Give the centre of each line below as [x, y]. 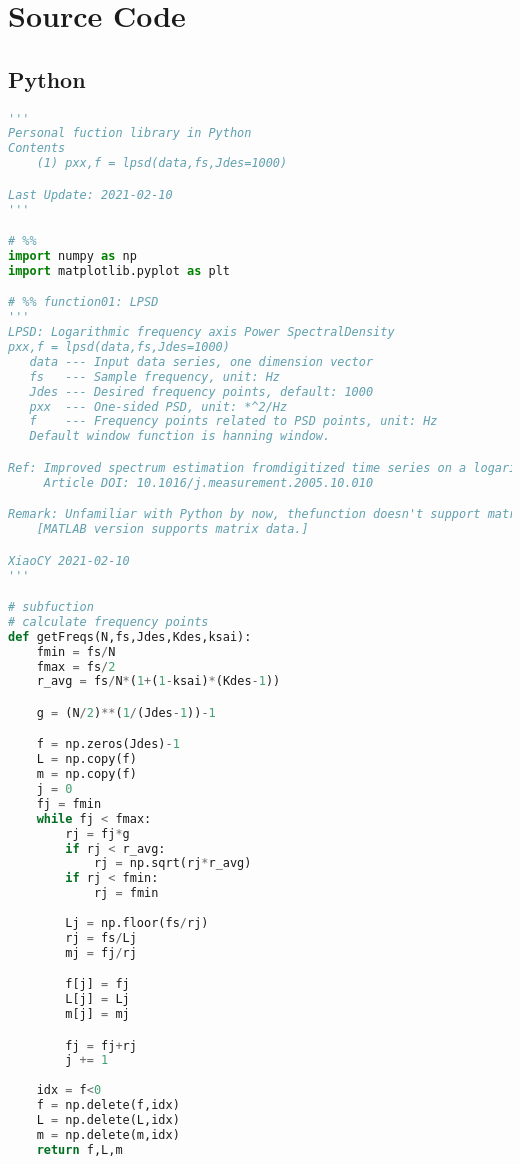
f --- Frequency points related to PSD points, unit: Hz [233, 421]
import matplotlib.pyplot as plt [119, 270]
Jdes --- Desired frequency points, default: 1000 [201, 391]
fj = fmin [69, 803]
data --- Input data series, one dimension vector [201, 361]
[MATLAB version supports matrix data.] [172, 529]
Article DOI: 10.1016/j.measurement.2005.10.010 [208, 482]
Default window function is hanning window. [180, 436]
